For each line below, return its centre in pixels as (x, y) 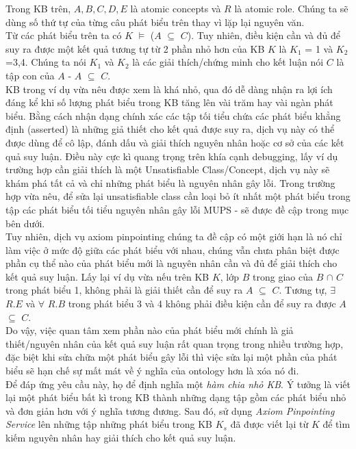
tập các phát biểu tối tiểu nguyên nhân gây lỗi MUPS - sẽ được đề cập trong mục (177, 209)
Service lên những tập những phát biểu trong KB (109, 424)
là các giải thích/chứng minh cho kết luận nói (228, 62)
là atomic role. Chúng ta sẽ (291, 8)
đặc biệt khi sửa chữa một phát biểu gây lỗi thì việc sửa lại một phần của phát (171, 357)
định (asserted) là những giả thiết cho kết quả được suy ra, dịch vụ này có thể (170, 129)
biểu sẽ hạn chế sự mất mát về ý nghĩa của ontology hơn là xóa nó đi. (152, 371)
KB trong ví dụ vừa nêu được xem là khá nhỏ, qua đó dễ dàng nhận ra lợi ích (169, 89)
